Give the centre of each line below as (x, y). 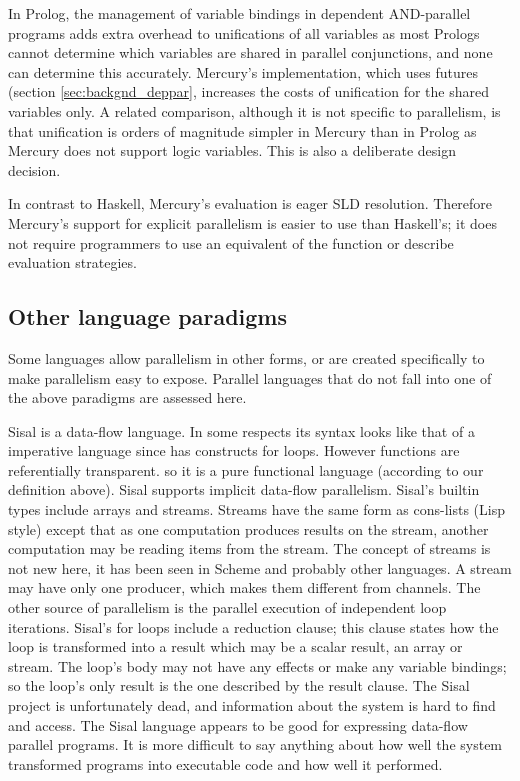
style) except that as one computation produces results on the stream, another (248, 528)
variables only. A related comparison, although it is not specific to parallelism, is (254, 110)
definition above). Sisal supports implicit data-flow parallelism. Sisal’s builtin (244, 489)
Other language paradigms (147, 316)
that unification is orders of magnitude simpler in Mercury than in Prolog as (242, 130)
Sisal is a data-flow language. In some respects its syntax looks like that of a (241, 430)
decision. (34, 169)
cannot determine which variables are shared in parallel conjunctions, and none (250, 52)
